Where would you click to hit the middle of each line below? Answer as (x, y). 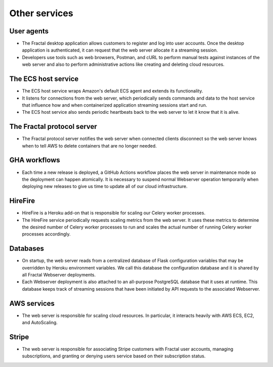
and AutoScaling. (40, 323)
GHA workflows (35, 160)
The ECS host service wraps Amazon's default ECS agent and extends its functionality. (112, 91)
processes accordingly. (46, 234)
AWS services (32, 303)
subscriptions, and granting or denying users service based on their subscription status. (114, 356)
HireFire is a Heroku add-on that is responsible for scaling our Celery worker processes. (114, 213)
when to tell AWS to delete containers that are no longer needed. (89, 146)
